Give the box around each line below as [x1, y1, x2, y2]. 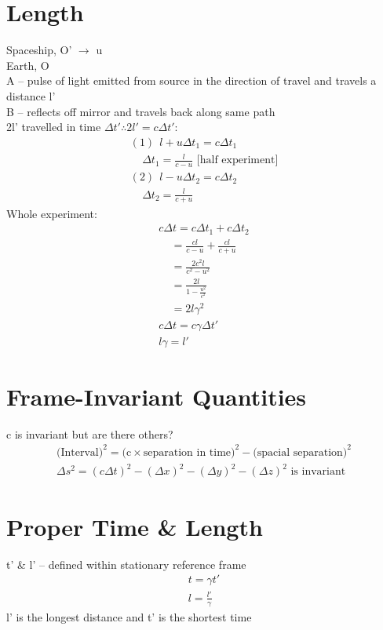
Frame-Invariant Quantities [6, 380, 307, 412]
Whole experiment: [6, 205, 97, 221]
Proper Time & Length [6, 510, 263, 542]
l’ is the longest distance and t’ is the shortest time [6, 608, 252, 625]
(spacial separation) [253, 446, 348, 458]
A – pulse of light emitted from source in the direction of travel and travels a [6, 72, 377, 89]
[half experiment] [196, 155, 279, 166]
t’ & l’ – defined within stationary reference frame [6, 555, 246, 572]
